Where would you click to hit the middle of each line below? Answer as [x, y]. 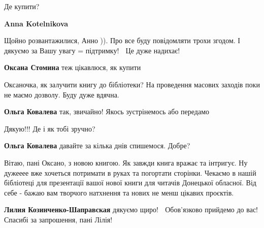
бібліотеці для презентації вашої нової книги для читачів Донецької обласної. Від [130, 183]
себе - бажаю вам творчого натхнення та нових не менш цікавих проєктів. [119, 192]
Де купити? [22, 6]
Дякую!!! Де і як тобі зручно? [50, 128]
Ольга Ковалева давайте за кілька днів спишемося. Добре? [97, 145]
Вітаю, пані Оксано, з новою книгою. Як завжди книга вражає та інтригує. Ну [126, 162]
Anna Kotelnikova [36, 23]
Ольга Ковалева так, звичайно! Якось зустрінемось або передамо [107, 111]
